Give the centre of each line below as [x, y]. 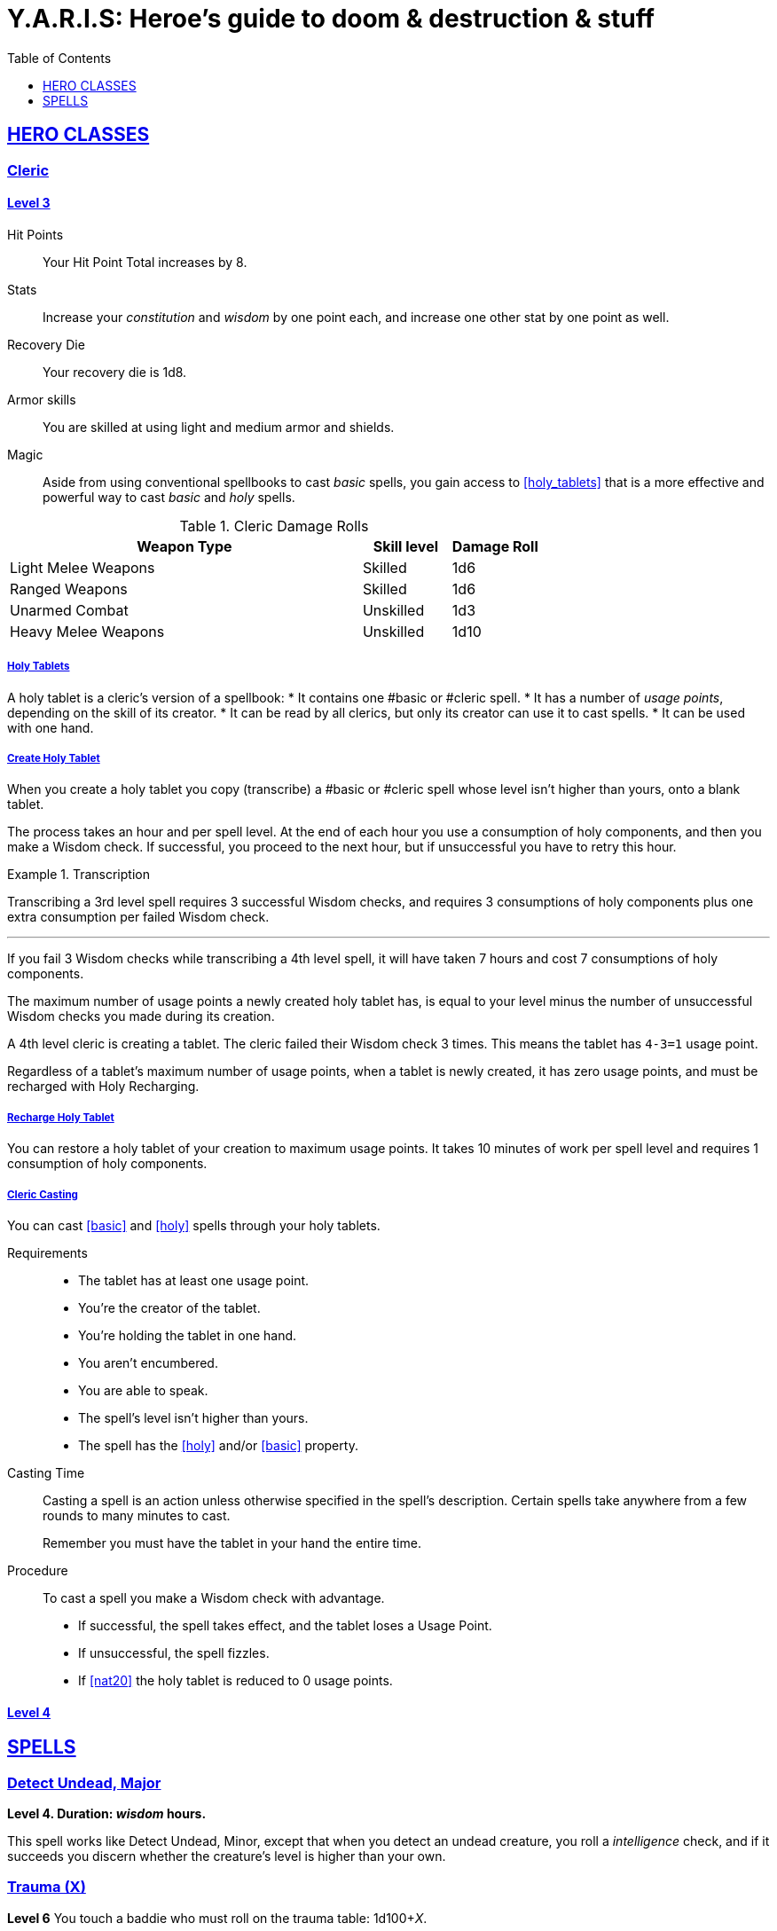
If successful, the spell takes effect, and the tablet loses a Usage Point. [285, 1625]
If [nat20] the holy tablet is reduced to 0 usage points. [235, 1680]
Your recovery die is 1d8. [115, 372]
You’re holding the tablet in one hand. [188, 1335]
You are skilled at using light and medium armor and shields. [219, 427]
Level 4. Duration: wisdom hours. [107, 1813]
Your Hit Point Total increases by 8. [145, 262]
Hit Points [35, 234]
